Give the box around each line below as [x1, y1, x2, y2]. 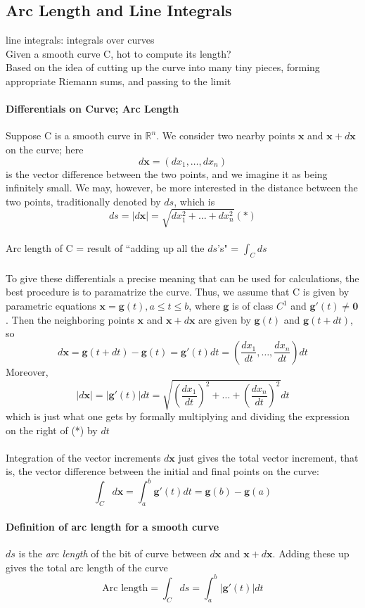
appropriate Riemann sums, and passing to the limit [6, 73, 231, 88]
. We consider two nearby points [156, 128, 295, 143]
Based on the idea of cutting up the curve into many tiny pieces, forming [6, 60, 320, 75]
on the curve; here [6, 141, 84, 156]
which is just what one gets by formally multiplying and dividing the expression [6, 408, 350, 423]
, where [188, 298, 220, 313]
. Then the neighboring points [6, 312, 134, 327]
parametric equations [6, 298, 96, 313]
